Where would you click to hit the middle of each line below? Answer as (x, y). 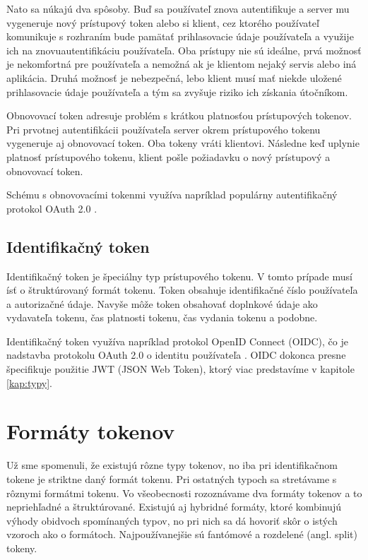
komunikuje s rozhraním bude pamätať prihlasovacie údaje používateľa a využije (180, 36)
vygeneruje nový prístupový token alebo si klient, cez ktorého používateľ (163, 22)
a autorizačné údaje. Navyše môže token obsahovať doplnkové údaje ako (162, 303)
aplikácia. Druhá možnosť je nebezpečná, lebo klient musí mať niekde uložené (174, 77)
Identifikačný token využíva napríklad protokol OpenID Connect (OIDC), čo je (177, 341)
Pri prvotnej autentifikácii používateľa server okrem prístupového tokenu (164, 129)
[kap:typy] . (29, 382)
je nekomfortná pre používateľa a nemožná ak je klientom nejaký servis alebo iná (182, 64)
